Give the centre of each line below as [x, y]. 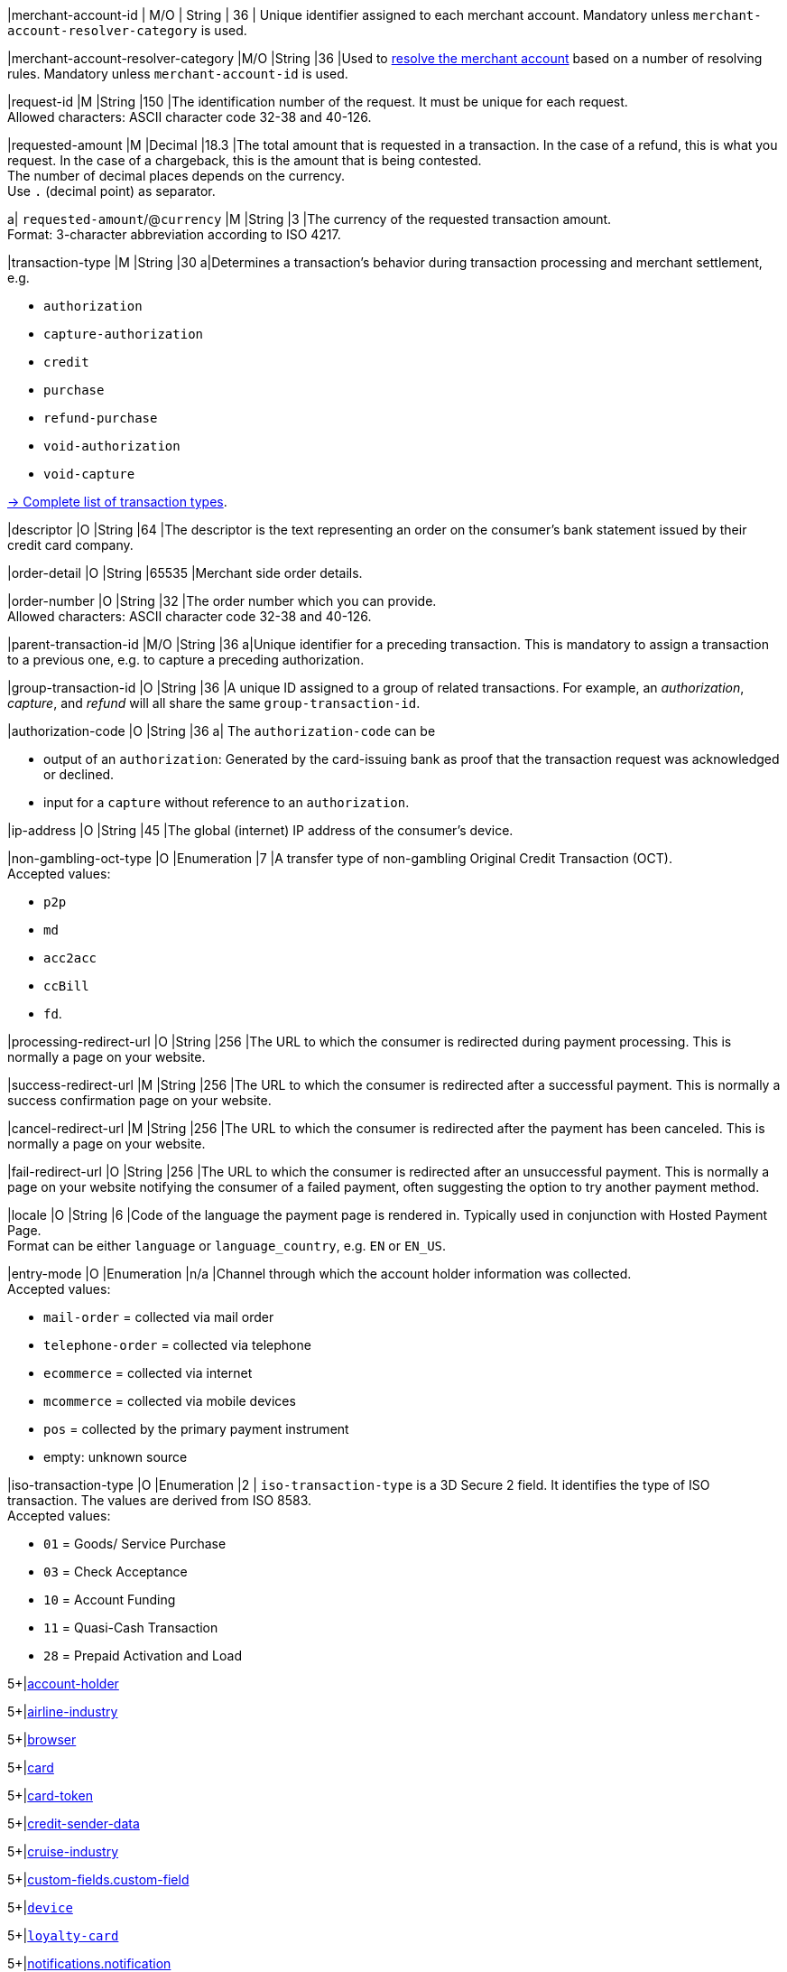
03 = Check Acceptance [116, 1572]
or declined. [79, 774]
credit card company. [70, 545]
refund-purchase [101, 418]
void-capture [89, 474]
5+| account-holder [63, 1684]
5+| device [40, 1907]
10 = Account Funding [110, 1600]
